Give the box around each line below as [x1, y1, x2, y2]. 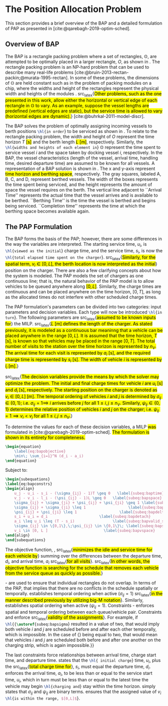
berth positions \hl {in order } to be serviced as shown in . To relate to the [5, 128, 157, 134]
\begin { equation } [5, 444, 41, 449]
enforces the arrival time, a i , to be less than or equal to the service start [5, 670, 152, 677]
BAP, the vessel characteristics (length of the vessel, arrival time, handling [5, 154, 158, 161]
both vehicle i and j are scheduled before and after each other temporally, [5, 626, 156, 632]
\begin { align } [5, 486, 35, 491]
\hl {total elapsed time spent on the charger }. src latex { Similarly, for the [5, 254, 156, 261]
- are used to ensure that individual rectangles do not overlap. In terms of [5, 580, 156, 586]
